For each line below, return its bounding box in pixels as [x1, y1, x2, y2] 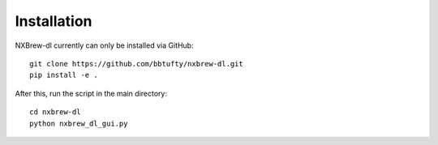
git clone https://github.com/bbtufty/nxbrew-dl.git [29, 59, 243, 68]
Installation [15, 12, 92, 30]
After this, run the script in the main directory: [15, 88, 168, 98]
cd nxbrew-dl [29, 108, 81, 117]
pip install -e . [29, 70, 98, 80]
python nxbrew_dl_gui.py [29, 118, 128, 128]
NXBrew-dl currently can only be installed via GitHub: [15, 41, 194, 50]
